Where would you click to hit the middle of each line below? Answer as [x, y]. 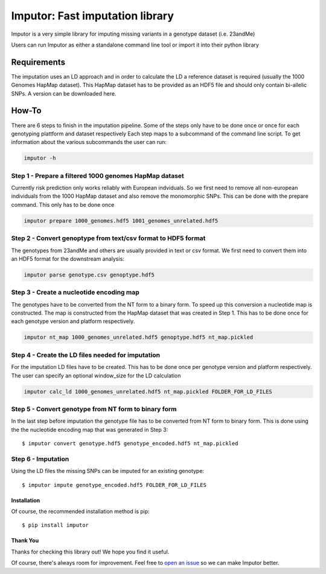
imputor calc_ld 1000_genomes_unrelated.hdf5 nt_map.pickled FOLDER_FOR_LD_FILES [148, 391]
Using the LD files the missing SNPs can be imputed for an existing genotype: [108, 471]
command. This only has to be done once [63, 204]
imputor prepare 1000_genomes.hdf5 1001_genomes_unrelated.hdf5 [121, 220]
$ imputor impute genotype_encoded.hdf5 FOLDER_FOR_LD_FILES [114, 485]
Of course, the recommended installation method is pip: [81, 511]
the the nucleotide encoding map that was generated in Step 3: [90, 429]
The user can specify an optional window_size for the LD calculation [96, 376]
